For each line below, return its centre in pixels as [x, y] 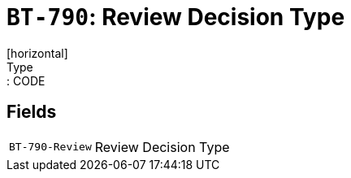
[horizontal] [37, 53]
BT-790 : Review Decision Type [176, 17]
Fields [32, 112]
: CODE [26, 80]
